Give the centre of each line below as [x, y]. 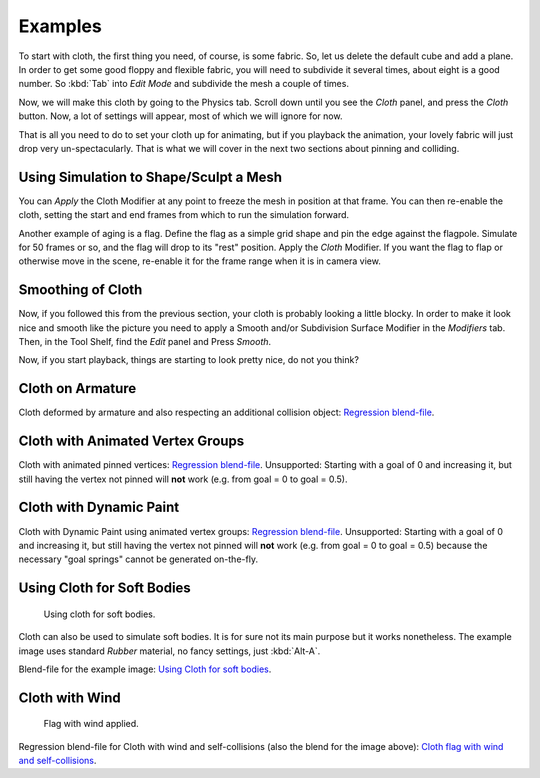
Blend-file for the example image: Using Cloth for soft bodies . [145, 669]
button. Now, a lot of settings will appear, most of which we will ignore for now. [180, 116]
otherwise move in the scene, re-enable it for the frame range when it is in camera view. [200, 261]
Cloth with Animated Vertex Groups [131, 441]
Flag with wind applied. [91, 724]
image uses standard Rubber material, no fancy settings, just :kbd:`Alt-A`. [169, 651]
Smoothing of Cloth [80, 290]
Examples [60, 26]
